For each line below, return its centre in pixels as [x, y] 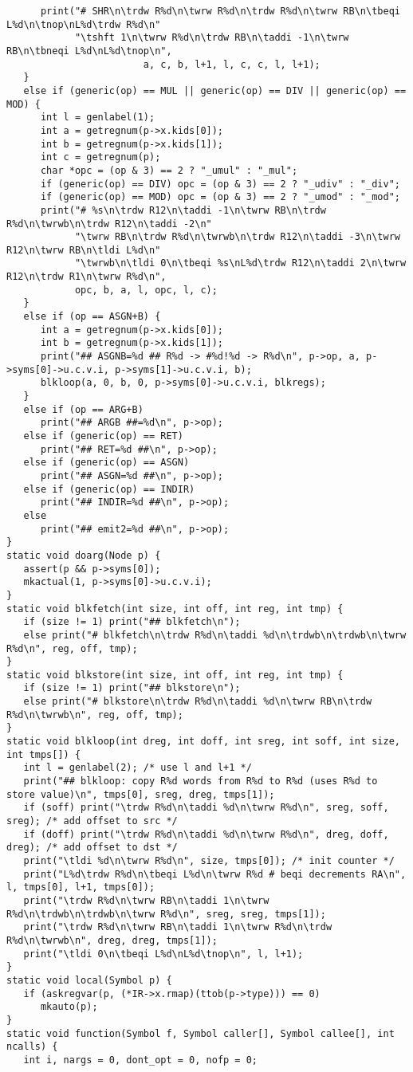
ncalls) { [32, 1047]
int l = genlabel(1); [98, 118]
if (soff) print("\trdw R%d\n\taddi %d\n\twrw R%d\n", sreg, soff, [206, 808]
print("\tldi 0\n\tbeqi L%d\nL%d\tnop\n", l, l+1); [163, 954]
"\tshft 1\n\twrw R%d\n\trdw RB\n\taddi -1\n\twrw [212, 38]
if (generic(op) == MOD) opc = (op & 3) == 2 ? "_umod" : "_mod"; [220, 197]
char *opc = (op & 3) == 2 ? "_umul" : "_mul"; [169, 170]
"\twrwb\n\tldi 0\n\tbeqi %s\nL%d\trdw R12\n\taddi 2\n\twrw [240, 263]
